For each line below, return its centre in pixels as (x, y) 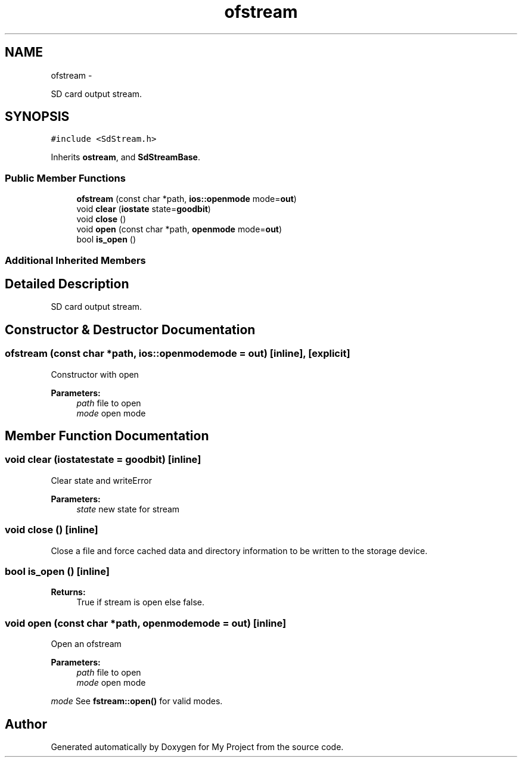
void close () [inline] (52, 530)
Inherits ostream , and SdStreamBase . (126, 157)
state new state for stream (128, 509)
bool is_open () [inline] (57, 571)
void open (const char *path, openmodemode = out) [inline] (146, 623)
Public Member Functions (65, 178)
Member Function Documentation (107, 436)
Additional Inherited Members (75, 260)
